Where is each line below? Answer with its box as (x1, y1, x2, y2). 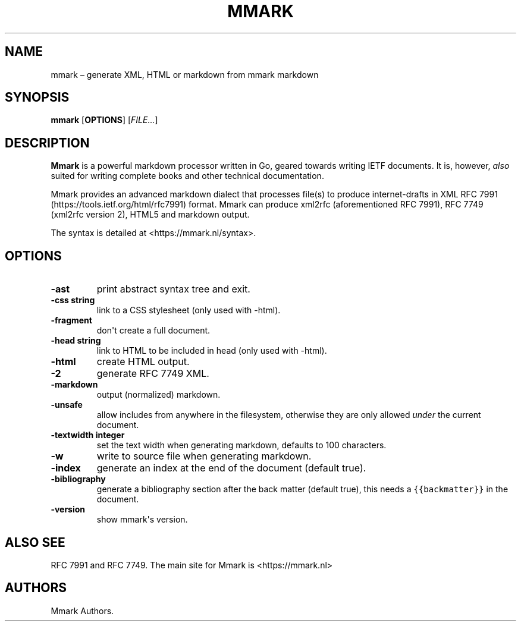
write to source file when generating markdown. (96, 450, 312, 463)
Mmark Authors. (51, 605, 114, 616)
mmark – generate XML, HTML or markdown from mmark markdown (51, 69, 319, 80)
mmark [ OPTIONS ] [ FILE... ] (51, 115, 158, 125)
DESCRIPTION (5, 135, 90, 150)
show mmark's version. (96, 514, 188, 525)
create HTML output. (96, 356, 190, 368)
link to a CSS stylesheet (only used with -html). (96, 305, 281, 316)
